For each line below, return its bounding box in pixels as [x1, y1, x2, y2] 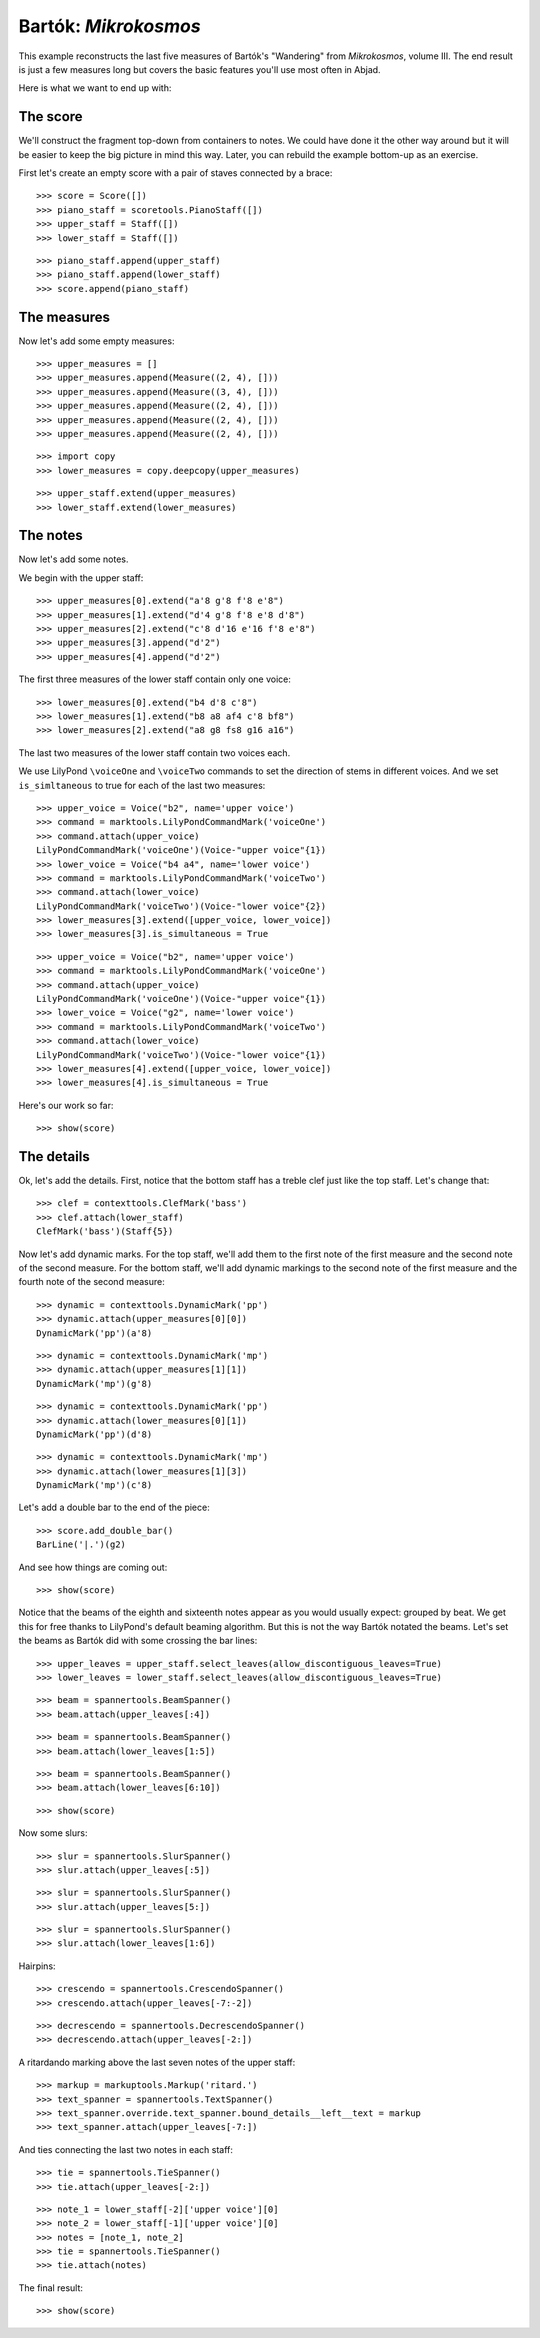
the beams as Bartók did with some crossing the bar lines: [18, 1635, 258, 1647]
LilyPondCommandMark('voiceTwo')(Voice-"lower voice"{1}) [36, 1049, 327, 1060]
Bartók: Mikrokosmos [18, 15, 201, 37]
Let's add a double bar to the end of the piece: [18, 1501, 210, 1514]
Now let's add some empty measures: [18, 335, 175, 347]
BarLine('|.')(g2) [36, 1539, 127, 1550]
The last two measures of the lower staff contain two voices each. [18, 746, 291, 759]
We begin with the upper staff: [18, 571, 144, 584]
